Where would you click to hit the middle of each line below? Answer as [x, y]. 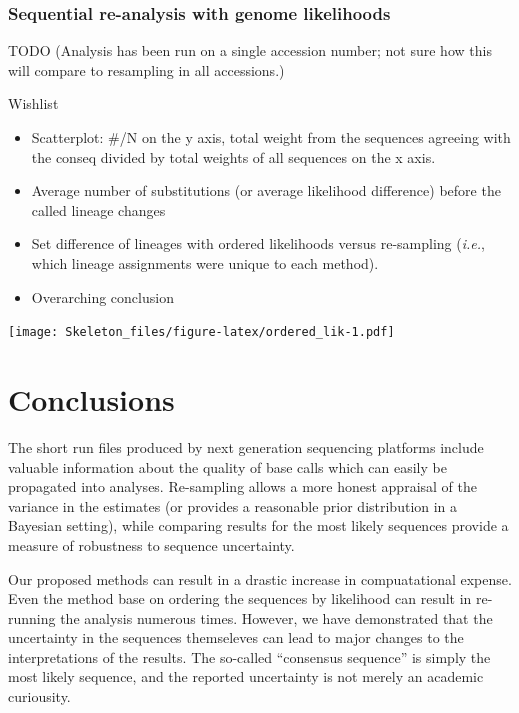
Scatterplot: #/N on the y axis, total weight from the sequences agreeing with [271, 137]
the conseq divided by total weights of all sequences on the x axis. [233, 156]
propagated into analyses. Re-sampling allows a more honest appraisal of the [242, 486]
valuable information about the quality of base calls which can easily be [227, 466]
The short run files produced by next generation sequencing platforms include [246, 446]
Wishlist [33, 103]
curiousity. [39, 696]
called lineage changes [98, 209]
